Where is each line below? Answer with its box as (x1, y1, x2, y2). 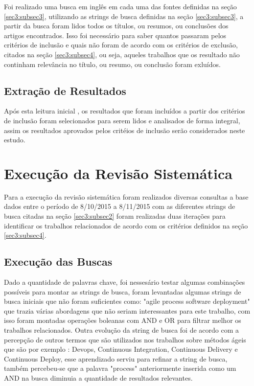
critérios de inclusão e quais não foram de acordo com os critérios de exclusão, (4, 40, 238, 50)
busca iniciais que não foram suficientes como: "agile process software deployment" (4, 296, 250, 306)
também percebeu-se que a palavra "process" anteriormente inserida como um (4, 363, 236, 373)
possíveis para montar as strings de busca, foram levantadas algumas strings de (4, 286, 241, 296)
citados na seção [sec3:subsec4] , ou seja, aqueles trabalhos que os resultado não (4, 49, 240, 59)
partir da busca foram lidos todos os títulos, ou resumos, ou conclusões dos (4, 21, 229, 31)
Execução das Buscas (4, 254, 113, 269)
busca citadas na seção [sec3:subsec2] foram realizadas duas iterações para (4, 211, 226, 221)
